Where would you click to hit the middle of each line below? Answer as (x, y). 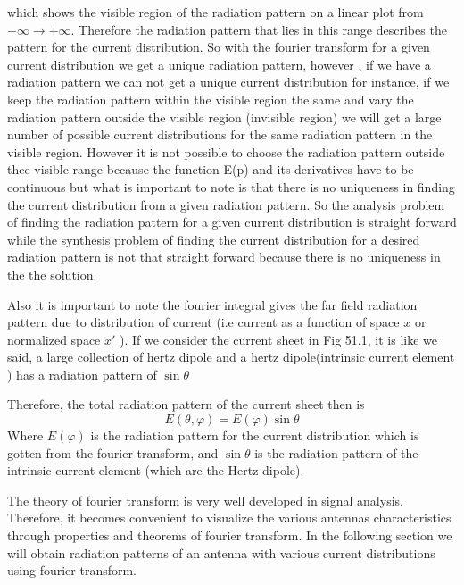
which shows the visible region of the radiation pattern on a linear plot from (215, 12)
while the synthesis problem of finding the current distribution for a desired (214, 239)
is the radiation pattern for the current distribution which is (255, 435)
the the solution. (52, 274)
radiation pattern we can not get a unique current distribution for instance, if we (228, 82)
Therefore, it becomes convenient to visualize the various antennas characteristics (229, 518)
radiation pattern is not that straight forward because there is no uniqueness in (224, 257)
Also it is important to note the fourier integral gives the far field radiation (212, 304)
